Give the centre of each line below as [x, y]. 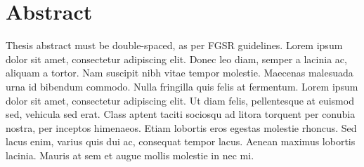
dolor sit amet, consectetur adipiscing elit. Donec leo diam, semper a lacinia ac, [176, 59]
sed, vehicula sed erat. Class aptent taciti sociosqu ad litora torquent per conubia [181, 114]
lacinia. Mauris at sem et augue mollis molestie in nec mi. [130, 155]
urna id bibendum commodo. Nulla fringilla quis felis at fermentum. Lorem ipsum [182, 86]
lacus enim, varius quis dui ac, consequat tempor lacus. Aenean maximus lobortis [181, 141]
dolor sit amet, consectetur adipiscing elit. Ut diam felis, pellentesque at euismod [180, 100]
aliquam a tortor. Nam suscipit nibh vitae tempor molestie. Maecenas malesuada [180, 73]
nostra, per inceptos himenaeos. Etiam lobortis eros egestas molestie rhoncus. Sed [181, 127]
